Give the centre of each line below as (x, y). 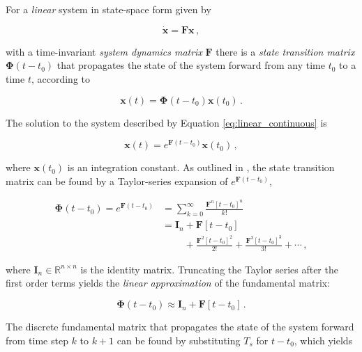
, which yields (323, 340)
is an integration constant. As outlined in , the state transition (201, 167)
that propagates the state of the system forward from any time (191, 65)
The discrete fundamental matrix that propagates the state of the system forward (180, 327)
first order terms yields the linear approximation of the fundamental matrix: (168, 283)
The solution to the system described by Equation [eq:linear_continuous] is (166, 122)
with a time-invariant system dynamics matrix (104, 51)
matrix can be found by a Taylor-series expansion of (117, 181)
